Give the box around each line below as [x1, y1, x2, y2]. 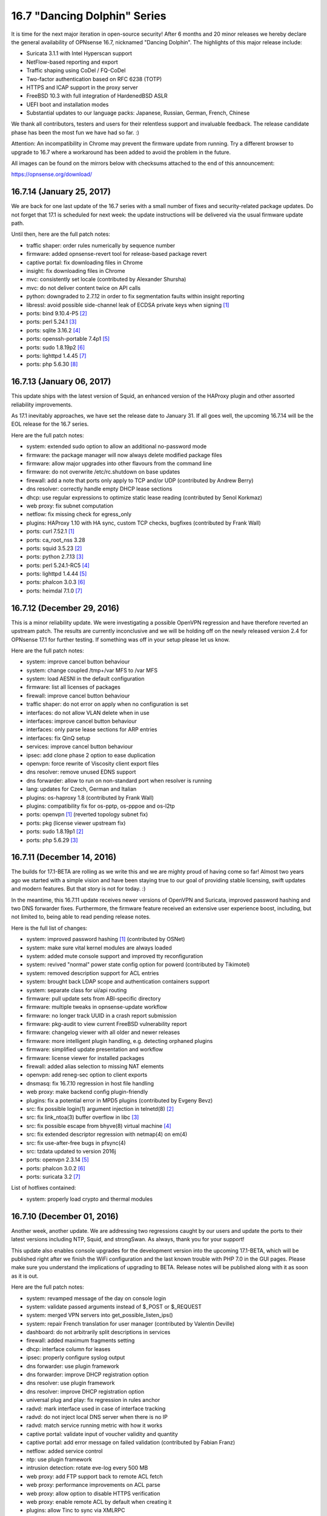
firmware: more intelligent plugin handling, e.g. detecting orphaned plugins [26, 1037, 213, 1044]
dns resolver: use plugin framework [26, 1380, 115, 1387]
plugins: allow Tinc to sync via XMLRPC [26, 1507, 125, 1514]
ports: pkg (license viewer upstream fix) [26, 819, 126, 827]
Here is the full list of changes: [11, 924, 88, 931]
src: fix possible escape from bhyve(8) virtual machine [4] [26, 1122, 172, 1129]
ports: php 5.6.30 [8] [26, 361, 78, 368]
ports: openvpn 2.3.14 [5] [26, 1156, 89, 1164]
